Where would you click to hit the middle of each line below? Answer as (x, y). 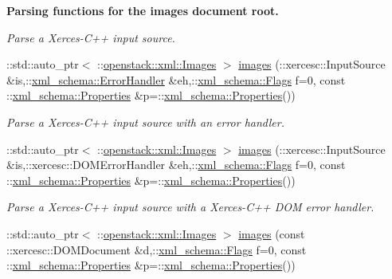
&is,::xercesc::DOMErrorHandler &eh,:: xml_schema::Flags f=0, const (176, 165)
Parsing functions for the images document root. (143, 10)
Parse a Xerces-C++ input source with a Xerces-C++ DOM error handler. (190, 207)
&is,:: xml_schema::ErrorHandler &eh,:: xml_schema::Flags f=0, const (176, 79)
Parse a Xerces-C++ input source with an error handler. (145, 122)
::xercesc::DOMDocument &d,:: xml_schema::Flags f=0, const (157, 249)
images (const (272, 233)
